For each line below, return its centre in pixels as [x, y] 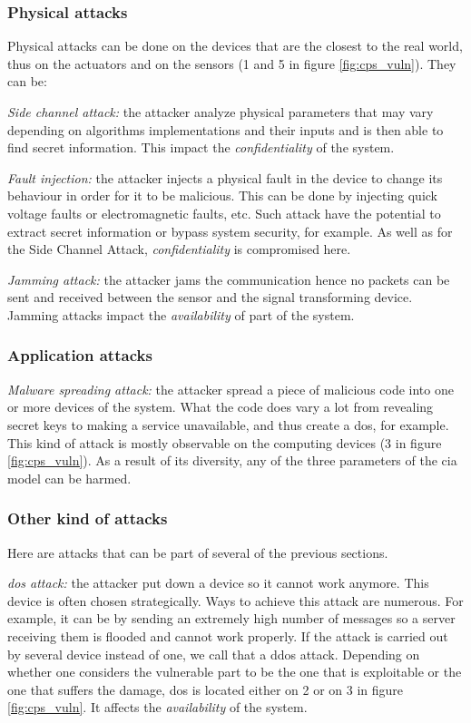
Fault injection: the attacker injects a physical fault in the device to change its [225, 177]
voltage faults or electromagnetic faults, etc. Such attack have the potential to [224, 213]
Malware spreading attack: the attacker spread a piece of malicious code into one [231, 389]
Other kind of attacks [88, 518]
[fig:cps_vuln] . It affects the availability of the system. [157, 707]
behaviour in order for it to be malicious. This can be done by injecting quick [223, 195]
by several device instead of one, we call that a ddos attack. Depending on [214, 654]
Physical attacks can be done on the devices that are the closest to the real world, [235, 46]
